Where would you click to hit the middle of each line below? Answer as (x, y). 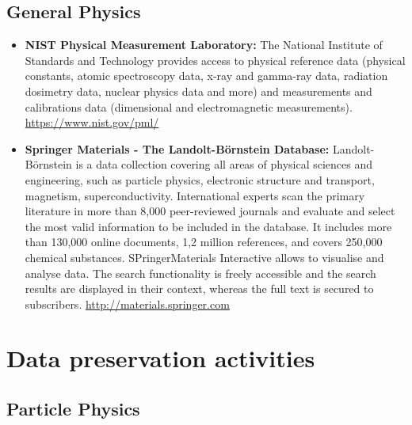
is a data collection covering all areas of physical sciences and (224, 164)
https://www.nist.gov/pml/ (92, 122)
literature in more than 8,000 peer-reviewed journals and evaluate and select (210, 211)
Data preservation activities (161, 358)
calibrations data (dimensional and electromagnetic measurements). (189, 106)
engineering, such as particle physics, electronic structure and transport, (200, 179)
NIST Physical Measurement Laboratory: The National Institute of (204, 45)
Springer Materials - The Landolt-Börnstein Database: (177, 148)
